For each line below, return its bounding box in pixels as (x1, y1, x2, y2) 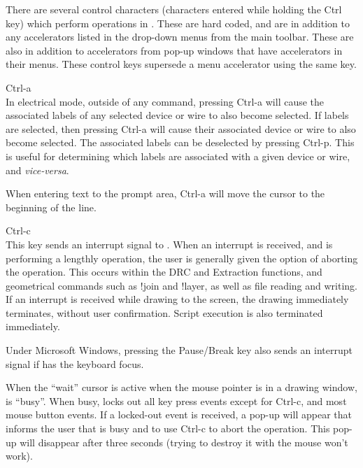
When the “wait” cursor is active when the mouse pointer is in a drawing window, (6, 380, 357, 395)
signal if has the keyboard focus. (6, 356, 144, 371)
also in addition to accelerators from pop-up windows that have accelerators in (6, 43, 343, 57)
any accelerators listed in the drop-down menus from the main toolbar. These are (6, 29, 354, 44)
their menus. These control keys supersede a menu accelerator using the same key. (6, 57, 357, 71)
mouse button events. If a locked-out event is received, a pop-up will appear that (6, 407, 352, 422)
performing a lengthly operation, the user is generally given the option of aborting (6, 250, 358, 265)
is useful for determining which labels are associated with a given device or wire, (6, 148, 350, 163)
